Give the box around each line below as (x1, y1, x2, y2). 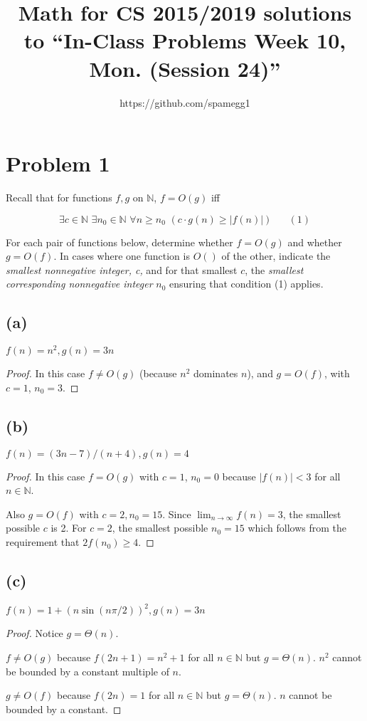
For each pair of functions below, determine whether (6, 234, 233, 249)
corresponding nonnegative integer (6, 276, 153, 291)
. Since (162, 506, 191, 521)
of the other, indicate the (221, 248, 331, 263)
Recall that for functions (6, 190, 112, 205)
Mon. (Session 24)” (89, 53, 281, 83)
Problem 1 (6, 149, 110, 178)
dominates (193, 366, 238, 381)
